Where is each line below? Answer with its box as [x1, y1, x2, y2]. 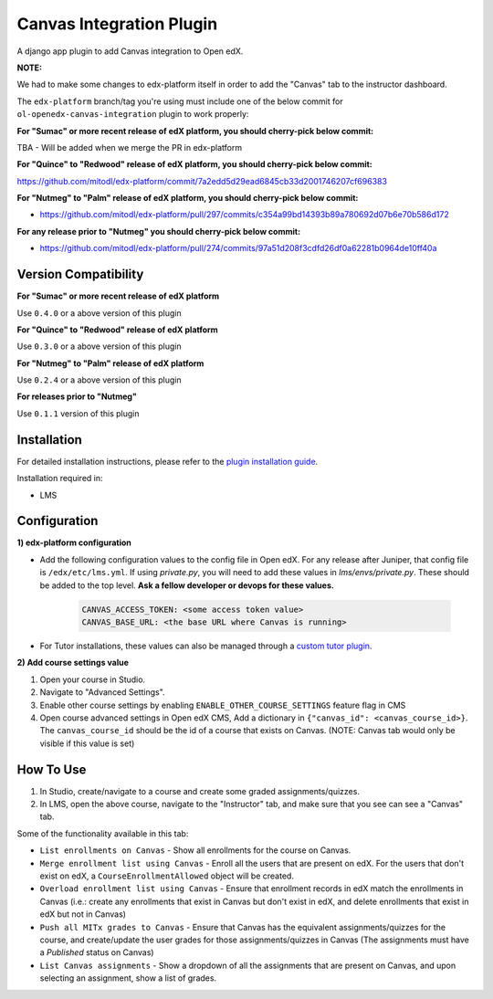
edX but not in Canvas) [39, 909, 127, 920]
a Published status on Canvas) [39, 947, 154, 958]
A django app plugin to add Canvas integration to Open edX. [16, 46, 244, 57]
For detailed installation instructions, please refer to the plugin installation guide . [16, 456, 319, 467]
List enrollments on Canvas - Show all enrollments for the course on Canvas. [39, 845, 351, 856]
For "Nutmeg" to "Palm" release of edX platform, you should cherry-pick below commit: [16, 193, 359, 204]
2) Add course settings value [16, 657, 130, 668]
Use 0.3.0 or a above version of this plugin [16, 341, 182, 352]
